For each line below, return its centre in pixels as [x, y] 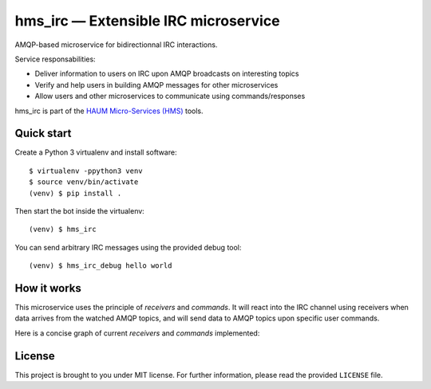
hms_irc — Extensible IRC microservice [147, 21]
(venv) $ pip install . [75, 193]
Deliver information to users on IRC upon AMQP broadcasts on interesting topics [167, 74]
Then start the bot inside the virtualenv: [80, 210]
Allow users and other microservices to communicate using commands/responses [170, 96]
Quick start [43, 134]
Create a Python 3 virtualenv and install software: [96, 152]
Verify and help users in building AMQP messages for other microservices [156, 84]
